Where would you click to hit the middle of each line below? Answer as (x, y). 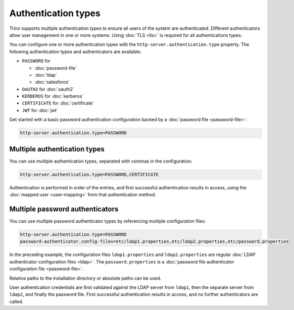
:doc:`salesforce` (52, 82)
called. (16, 301)
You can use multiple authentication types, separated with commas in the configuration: (101, 161)
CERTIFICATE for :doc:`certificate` (58, 103)
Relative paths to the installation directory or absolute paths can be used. (85, 278)
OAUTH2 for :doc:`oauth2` (48, 89)
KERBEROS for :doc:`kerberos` (53, 96)
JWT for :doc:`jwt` (40, 110)
